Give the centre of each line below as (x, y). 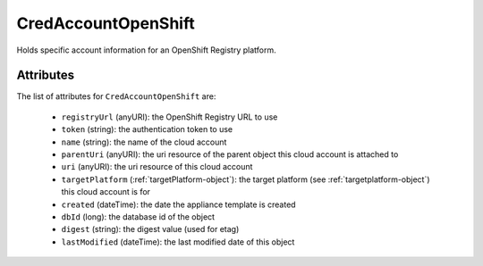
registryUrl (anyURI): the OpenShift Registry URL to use (169, 117)
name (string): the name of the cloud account (144, 142)
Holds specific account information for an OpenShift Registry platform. (146, 50)
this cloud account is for (106, 192)
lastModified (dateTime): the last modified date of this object (178, 242)
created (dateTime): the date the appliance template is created (178, 204)
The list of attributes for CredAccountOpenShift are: (116, 96)
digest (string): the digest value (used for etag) (150, 229)
